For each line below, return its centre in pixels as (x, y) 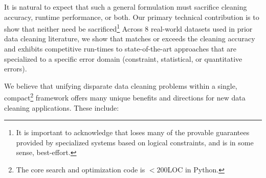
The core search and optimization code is (81, 170)
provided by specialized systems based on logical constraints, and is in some (135, 142)
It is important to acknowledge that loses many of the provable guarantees (133, 132)
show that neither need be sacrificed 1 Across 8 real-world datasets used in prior (128, 28)
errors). (16, 69)
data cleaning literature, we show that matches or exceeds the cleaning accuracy (130, 39)
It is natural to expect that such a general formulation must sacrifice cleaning (126, 7)
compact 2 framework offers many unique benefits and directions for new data (125, 97)
